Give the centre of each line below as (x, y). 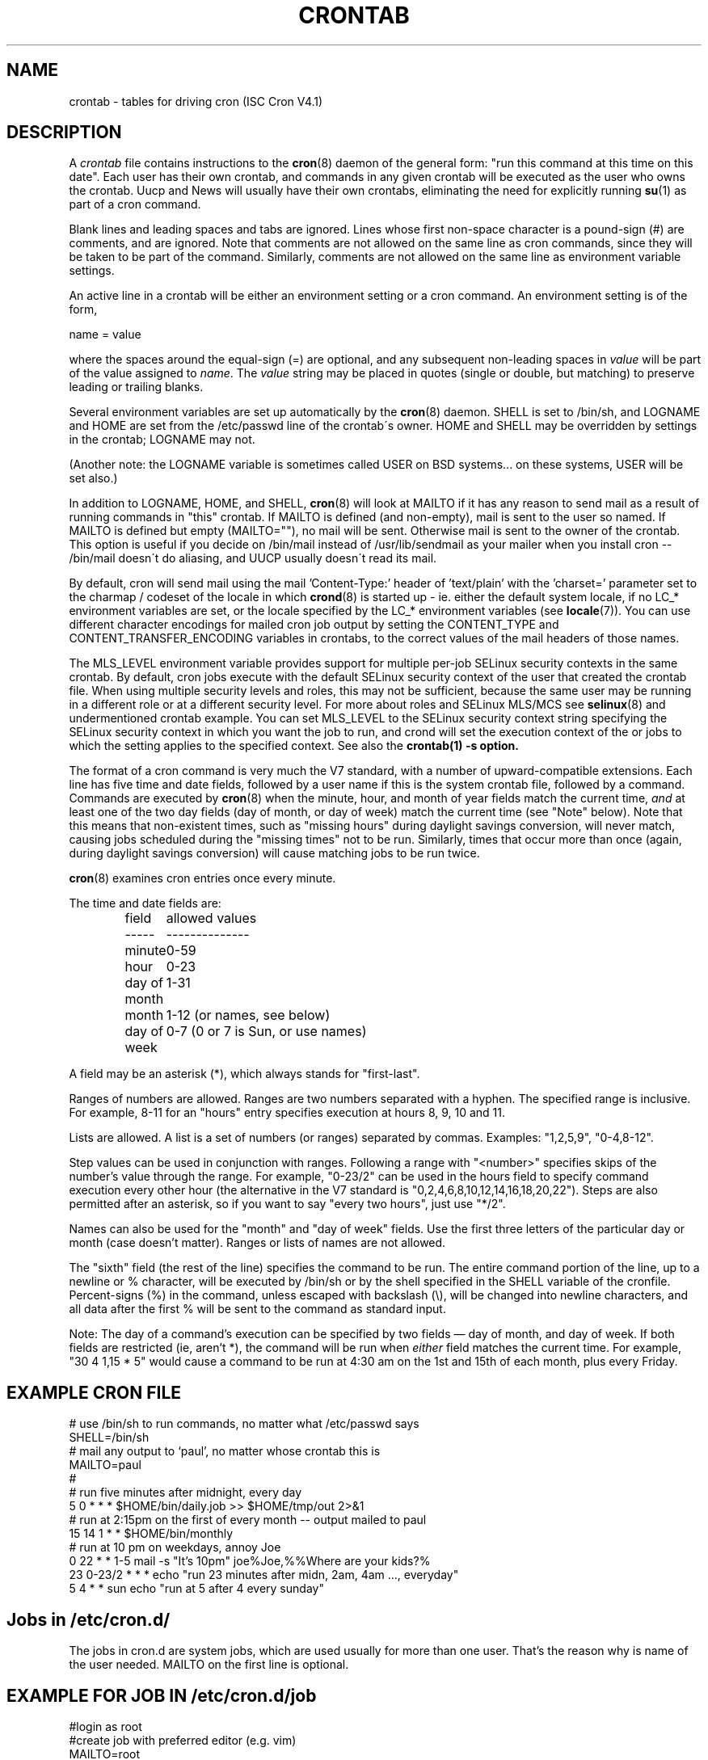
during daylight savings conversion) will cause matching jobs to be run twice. (274, 853)
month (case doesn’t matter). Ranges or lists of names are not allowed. (257, 1243)
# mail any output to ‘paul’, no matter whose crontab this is (225, 1451)
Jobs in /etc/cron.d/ (88, 1619)
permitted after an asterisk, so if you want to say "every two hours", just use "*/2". (287, 1204)
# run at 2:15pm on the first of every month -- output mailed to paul (248, 1520)
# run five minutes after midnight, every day (185, 1493)
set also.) (93, 478)
